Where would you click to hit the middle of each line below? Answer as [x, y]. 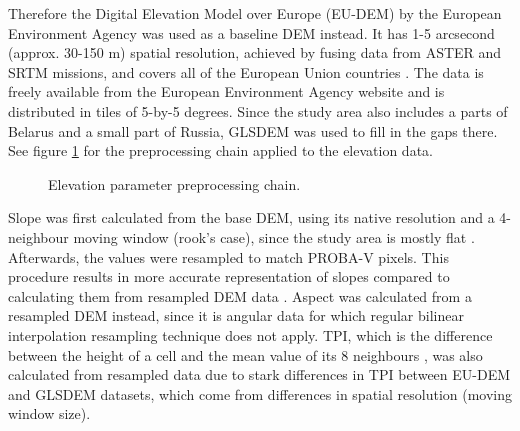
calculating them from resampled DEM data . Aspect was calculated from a [240, 295]
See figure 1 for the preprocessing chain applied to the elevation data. [220, 150]
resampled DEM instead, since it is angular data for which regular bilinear [236, 315]
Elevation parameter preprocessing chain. [174, 183]
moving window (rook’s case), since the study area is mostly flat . [274, 236]
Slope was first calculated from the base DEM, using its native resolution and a [251, 217]
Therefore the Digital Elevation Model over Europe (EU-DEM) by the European [255, 13]
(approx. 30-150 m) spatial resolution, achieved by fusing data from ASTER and [255, 52]
